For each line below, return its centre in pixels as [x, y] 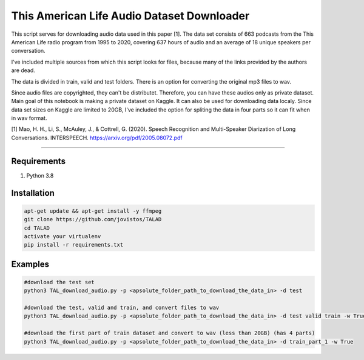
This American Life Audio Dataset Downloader [130, 16]
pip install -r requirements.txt [74, 245]
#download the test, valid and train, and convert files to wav [122, 308]
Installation [33, 193]
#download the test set [59, 282]
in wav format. [29, 118]
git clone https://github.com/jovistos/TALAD [93, 219]
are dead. [23, 70]
